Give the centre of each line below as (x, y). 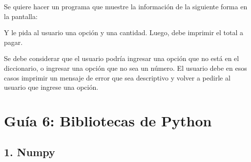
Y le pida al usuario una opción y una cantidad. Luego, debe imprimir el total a (124, 32)
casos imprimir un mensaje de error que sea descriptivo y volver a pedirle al (117, 77)
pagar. (13, 42)
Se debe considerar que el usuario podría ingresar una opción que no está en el (122, 58)
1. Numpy (30, 152)
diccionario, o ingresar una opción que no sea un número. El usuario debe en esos (125, 68)
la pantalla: (21, 16)
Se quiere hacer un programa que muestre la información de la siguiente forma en (126, 6)
